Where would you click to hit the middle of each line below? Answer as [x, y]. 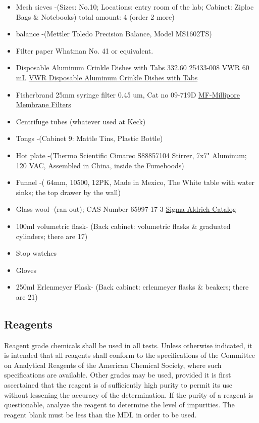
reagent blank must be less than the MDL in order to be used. [100, 414]
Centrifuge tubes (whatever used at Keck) [81, 121]
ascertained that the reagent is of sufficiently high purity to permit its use [118, 385]
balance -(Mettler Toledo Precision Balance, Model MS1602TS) [114, 34]
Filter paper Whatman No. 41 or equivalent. [85, 50]
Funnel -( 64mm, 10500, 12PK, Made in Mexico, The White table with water [135, 182]
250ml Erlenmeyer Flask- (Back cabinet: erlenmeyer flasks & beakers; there [132, 287]
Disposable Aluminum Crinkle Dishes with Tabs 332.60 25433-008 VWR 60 [133, 67]
